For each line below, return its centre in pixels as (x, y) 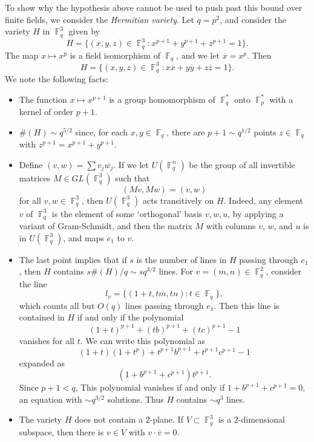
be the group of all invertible (242, 164)
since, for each (102, 132)
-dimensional (261, 419)
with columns (231, 226)
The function (43, 99)
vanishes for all (47, 340)
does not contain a (109, 419)
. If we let (131, 164)
